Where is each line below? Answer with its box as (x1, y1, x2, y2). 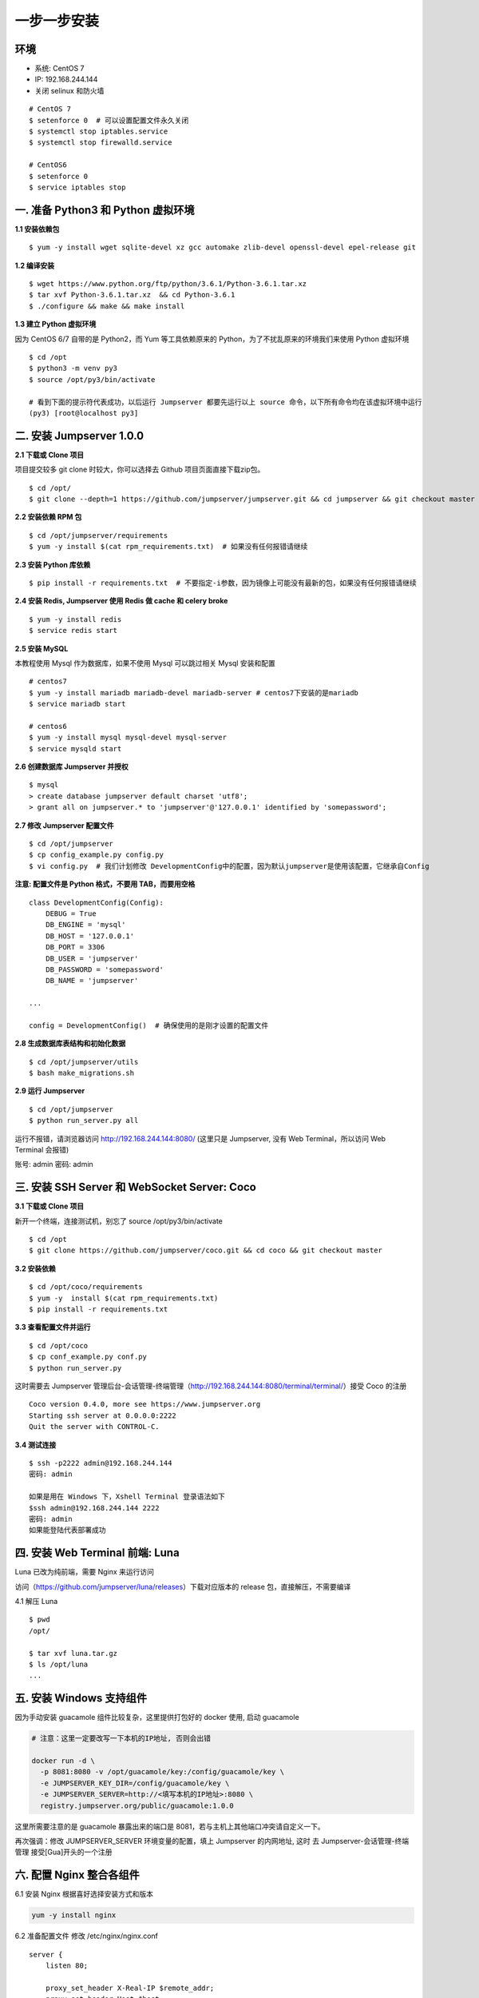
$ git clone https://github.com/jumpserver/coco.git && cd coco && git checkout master (29, 1246, 383, 1255)
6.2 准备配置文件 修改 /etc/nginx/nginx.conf (14, 1931, 159, 1941)
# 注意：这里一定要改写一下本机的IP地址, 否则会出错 (31, 1734, 212, 1743)
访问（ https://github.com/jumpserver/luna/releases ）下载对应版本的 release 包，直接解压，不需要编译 (14, 1582, 351, 1591)
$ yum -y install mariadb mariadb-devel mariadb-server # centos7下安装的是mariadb (29, 688, 359, 697)
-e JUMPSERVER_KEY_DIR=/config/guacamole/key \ (40, 1778, 230, 1788)
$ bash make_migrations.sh (29, 1069, 135, 1078)
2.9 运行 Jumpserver (14, 1086, 85, 1096)
